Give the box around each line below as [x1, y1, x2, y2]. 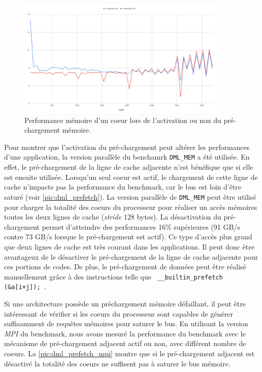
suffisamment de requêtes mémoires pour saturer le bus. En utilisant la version [4, 318, 248, 329]
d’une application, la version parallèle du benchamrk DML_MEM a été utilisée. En [4, 151, 250, 162]
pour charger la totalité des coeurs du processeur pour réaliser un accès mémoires [4, 201, 257, 212]
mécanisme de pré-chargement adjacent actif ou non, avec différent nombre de [4, 338, 246, 349]
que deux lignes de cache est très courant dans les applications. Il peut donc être [4, 241, 254, 252]
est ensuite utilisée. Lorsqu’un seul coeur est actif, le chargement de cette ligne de [4, 171, 258, 182]
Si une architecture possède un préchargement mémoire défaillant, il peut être [4, 298, 246, 308]
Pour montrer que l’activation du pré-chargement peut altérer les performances [4, 141, 250, 152]
